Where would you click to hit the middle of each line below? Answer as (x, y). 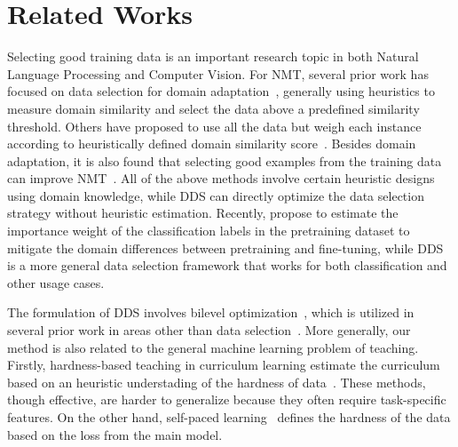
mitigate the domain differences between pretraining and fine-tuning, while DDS (225, 247)
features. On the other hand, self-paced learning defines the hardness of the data (229, 417)
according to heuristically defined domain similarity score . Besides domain (212, 144)
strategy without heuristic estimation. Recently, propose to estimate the (203, 213)
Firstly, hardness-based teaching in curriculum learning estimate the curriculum (224, 365)
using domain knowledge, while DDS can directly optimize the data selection (216, 195)
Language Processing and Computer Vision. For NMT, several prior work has (218, 73)
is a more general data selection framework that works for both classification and (227, 265)
